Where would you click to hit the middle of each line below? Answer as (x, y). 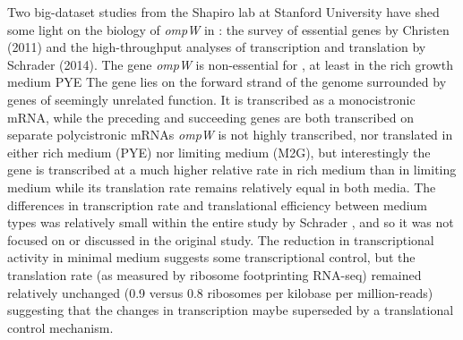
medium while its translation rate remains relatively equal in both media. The (222, 187)
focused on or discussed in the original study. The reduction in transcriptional (221, 239)
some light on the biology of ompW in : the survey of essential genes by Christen (228, 29)
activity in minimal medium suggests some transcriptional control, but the (211, 257)
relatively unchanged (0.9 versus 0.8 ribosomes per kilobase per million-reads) (220, 292)
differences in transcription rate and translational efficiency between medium (218, 204)
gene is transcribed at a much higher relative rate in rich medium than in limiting (232, 170)
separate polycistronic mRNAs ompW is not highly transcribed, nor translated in (230, 135)
